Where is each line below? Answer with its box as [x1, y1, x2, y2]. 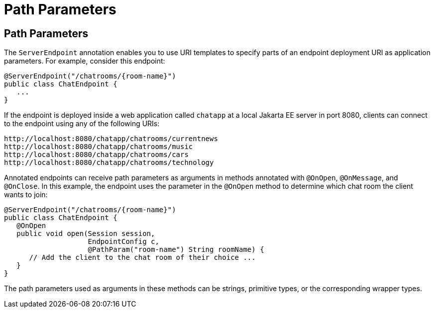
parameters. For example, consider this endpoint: [4, 57, 165, 66]
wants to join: [4, 190, 48, 199]
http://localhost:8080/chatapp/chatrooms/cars [4, 151, 189, 159]
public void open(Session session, [16, 230, 155, 238]
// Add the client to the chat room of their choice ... [29, 253, 256, 262]
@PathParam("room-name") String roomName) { [88, 245, 264, 254]
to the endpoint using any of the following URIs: [4, 119, 160, 128]
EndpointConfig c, [88, 237, 159, 246]
